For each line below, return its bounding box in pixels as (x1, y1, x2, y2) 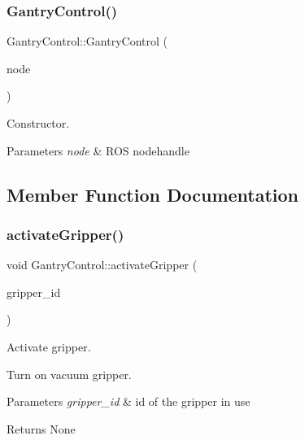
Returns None (7, 420, 76, 437)
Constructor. (7, 115, 70, 131)
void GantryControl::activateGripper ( (7, 256, 198, 273)
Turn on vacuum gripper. (7, 365, 132, 382)
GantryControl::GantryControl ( (7, 33, 168, 50)
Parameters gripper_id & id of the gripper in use (7, 393, 251, 410)
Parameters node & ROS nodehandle (7, 142, 190, 159)
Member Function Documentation (7, 181, 299, 207)
